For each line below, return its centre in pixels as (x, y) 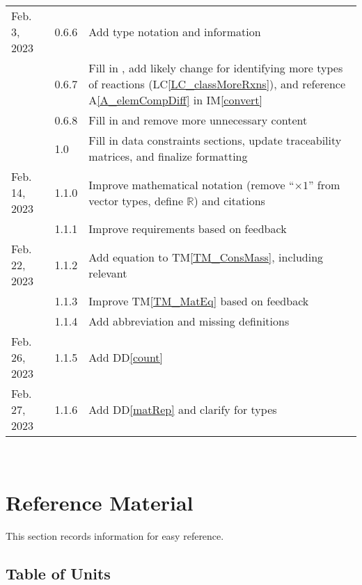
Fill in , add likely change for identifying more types (216, 68)
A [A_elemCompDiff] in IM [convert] (175, 100)
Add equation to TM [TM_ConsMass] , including (206, 257)
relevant (108, 273)
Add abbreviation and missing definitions (189, 321)
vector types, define (136, 200)
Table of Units (58, 573)
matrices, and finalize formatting (168, 156)
